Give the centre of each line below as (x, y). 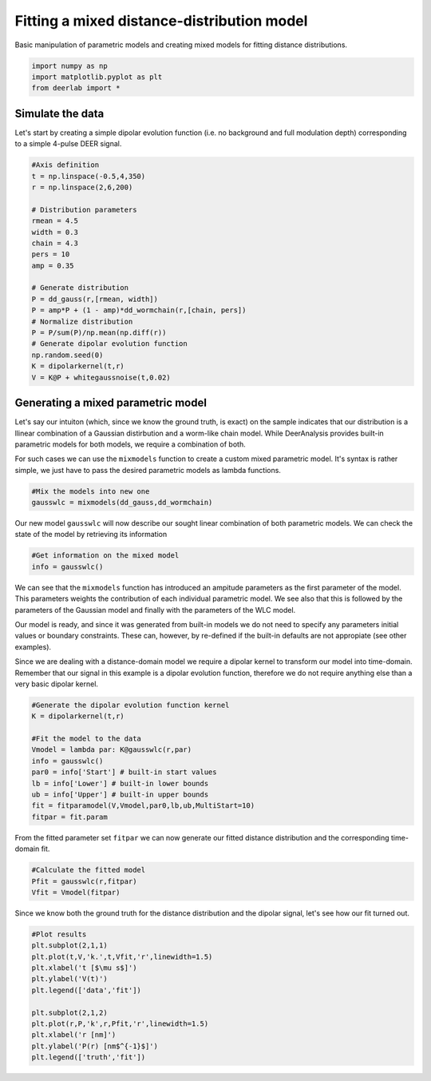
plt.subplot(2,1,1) (69, 946)
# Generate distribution (80, 288)
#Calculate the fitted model (89, 870)
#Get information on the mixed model (105, 556)
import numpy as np (69, 66)
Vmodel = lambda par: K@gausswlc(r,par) (111, 750)
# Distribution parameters (84, 209)
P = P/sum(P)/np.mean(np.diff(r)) (99, 333)
